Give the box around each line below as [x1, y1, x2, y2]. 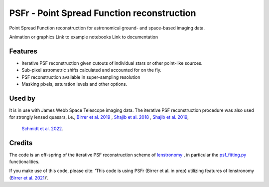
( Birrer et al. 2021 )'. [9, 175, 49, 181]
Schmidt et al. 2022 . [21, 125, 63, 132]
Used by [9, 94, 36, 102]
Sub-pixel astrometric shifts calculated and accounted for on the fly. [21, 67, 162, 73]
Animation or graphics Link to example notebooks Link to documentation [9, 34, 158, 40]
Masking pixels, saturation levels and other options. [21, 81, 127, 87]
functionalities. [9, 159, 40, 165]
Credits [9, 139, 33, 147]
